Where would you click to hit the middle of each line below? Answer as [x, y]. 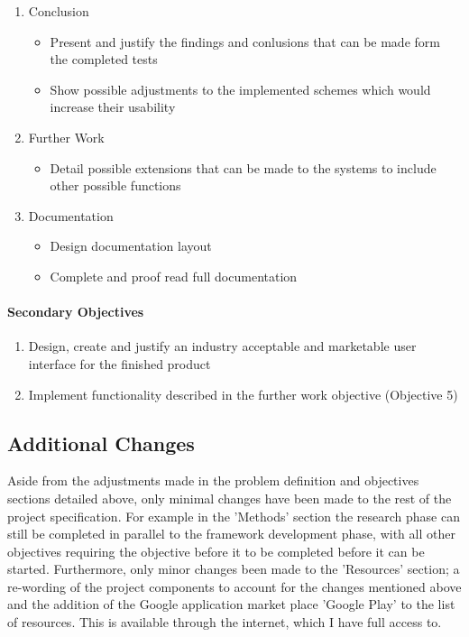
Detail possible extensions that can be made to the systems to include [243, 167]
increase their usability [113, 107]
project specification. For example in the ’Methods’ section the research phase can [234, 516]
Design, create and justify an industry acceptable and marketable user [222, 346]
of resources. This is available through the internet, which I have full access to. [225, 622]
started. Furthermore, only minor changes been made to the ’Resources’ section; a [234, 569]
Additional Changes [101, 443]
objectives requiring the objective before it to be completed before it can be [216, 551]
